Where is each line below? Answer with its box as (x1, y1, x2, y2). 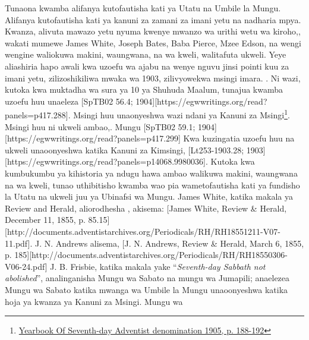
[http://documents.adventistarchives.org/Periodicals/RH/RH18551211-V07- (5, 225, 280, 237)
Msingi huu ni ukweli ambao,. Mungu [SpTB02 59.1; (5, 120, 196, 133)
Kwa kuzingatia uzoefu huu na (183, 132, 295, 144)
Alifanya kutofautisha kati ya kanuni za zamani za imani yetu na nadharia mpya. (5, 13, 301, 26)
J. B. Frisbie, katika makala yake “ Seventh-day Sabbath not (50, 260, 266, 272)
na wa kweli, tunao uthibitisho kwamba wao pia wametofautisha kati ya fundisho (5, 178, 300, 191)
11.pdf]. (5, 237, 33, 249)
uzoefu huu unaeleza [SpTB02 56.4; (5, 95, 133, 107)
